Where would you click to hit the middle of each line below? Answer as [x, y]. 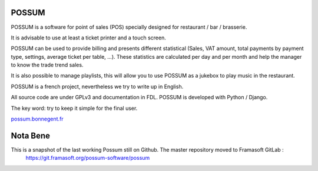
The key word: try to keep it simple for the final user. [74, 108]
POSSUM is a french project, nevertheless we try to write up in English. [97, 86]
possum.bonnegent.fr [37, 119]
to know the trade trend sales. [47, 65]
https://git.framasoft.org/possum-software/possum [88, 158]
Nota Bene [30, 135]
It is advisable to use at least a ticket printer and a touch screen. [88, 38]
